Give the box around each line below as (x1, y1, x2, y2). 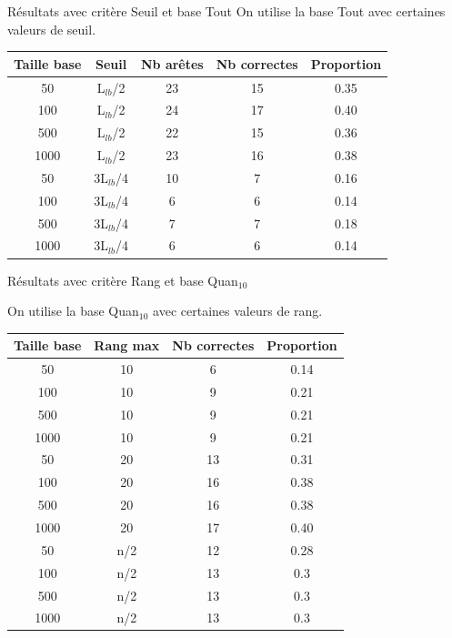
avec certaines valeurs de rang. (153, 301, 323, 320)
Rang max (94, 336, 160, 355)
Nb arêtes (140, 54, 204, 73)
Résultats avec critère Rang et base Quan (7, 270, 238, 289)
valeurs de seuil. (7, 19, 96, 38)
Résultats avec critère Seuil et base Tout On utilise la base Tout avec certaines (7, 2, 446, 20)
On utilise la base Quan (7, 301, 139, 320)
